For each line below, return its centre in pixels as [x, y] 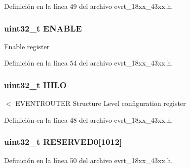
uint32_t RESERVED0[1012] [63, 142]
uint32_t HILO [35, 84]
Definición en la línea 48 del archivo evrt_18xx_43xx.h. [89, 119]
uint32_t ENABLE [43, 28]
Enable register [27, 46]
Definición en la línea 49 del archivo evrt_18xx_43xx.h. [89, 6]
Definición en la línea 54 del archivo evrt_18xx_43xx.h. [89, 63]
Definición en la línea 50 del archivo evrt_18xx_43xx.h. [89, 160]
